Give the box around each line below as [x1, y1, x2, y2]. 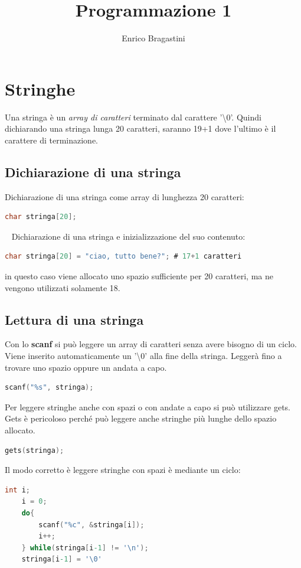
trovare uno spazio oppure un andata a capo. [5, 361, 167, 373]
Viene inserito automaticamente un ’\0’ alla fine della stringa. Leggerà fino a [5, 350, 282, 361]
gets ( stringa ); [5, 446, 64, 455]
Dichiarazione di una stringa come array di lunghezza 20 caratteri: [5, 190, 244, 203]
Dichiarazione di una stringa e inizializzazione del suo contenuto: [11, 230, 246, 242]
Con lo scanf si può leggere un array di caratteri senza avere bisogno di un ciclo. [5, 338, 297, 350]
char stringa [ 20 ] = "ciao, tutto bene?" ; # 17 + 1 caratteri [5, 252, 242, 261]
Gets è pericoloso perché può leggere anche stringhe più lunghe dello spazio [5, 412, 277, 425]
